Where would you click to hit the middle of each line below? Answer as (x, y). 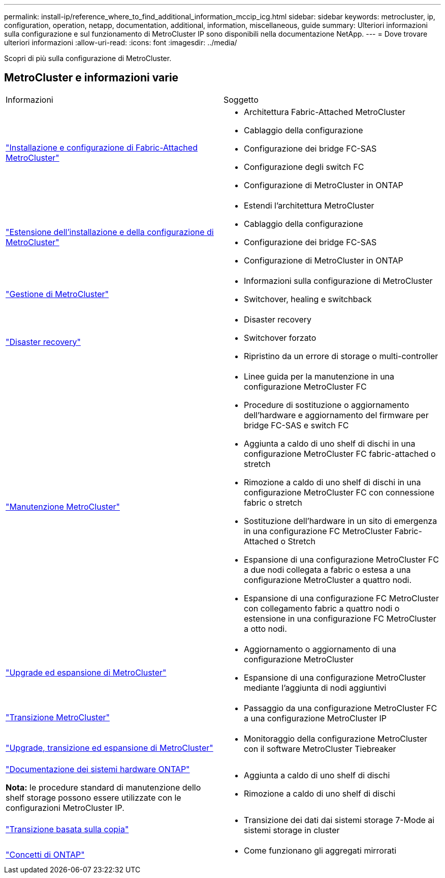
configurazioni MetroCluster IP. (65, 808)
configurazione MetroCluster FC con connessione (339, 492)
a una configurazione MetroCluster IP (315, 718)
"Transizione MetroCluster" (58, 717)
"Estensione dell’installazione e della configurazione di (110, 232)
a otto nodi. (265, 628)
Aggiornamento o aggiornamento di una (320, 649)
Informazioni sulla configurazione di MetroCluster (338, 281)
